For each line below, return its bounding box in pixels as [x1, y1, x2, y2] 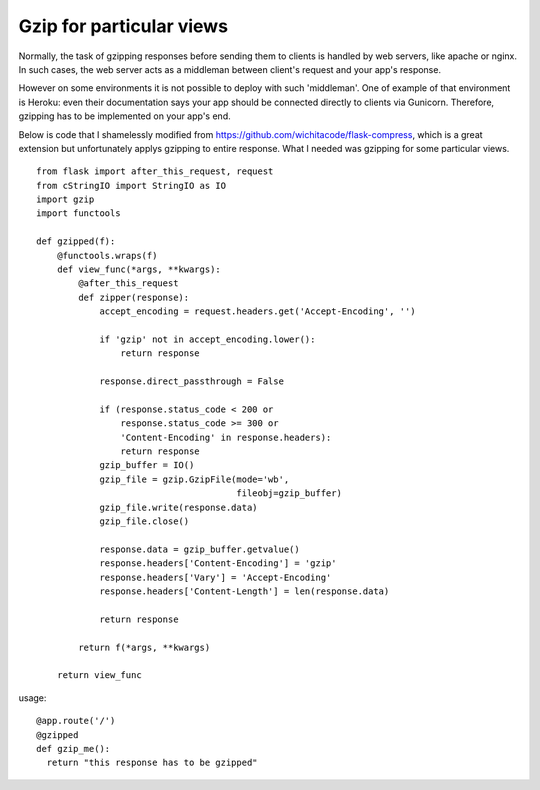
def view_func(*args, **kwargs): [56, 264, 222, 275]
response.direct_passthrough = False [99, 376, 285, 387]
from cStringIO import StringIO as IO [36, 180, 227, 191]
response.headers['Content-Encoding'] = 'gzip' [99, 558, 337, 569]
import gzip [36, 194, 95, 205]
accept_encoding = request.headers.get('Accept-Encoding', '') [99, 306, 416, 317]
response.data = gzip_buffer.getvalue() [99, 543, 300, 555]
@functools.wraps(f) [56, 250, 158, 261]
